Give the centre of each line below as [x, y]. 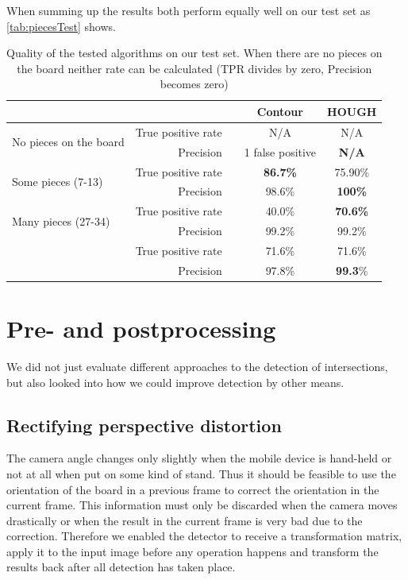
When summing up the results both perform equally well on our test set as [189, 10]
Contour [280, 111]
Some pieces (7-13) [58, 181]
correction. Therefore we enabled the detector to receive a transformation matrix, [204, 536]
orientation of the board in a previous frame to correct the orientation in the [193, 489]
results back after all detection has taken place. [121, 567]
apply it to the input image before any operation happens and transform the [192, 551]
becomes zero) [194, 84]
